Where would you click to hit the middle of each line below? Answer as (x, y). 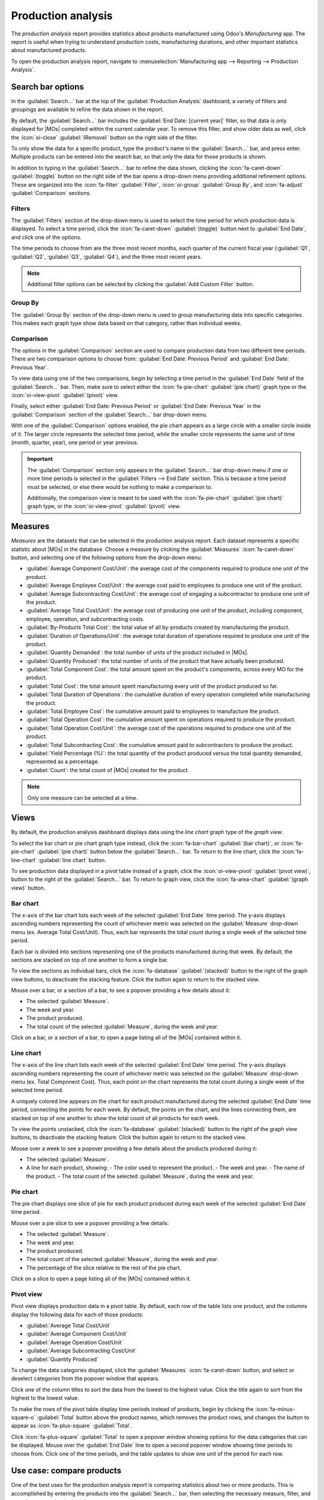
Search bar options (47, 87)
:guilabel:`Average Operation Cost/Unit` (75, 1342)
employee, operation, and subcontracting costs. (85, 619)
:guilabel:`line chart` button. (72, 860)
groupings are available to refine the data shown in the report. (88, 109)
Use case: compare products (66, 1471)
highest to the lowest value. (45, 1398)
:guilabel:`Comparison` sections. (51, 193)
